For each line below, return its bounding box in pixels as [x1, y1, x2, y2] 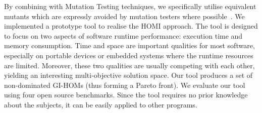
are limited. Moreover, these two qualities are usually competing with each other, [4, 60, 255, 70]
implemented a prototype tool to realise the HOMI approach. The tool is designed [4, 21, 258, 31]
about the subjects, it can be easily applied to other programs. [4, 99, 197, 109]
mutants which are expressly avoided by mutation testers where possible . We [4, 11, 245, 21]
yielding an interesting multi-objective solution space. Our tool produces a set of [4, 70, 253, 80]
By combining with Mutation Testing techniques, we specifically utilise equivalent [4, 1, 256, 11]
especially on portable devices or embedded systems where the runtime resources [4, 50, 253, 60]
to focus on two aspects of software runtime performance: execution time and [4, 30, 243, 41]
